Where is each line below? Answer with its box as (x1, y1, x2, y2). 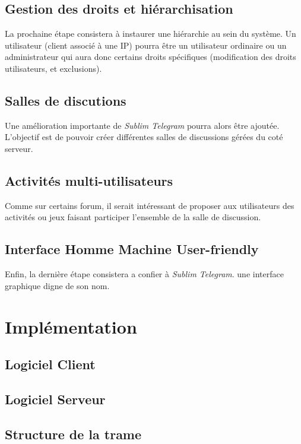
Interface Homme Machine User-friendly (5, 240, 259, 258)
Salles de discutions (5, 91, 126, 109)
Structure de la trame (5, 424, 142, 443)
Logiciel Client (5, 355, 96, 373)
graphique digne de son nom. (5, 279, 110, 291)
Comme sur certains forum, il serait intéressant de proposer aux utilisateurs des (5, 199, 294, 211)
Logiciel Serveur (5, 389, 106, 408)
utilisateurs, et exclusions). (5, 62, 102, 74)
